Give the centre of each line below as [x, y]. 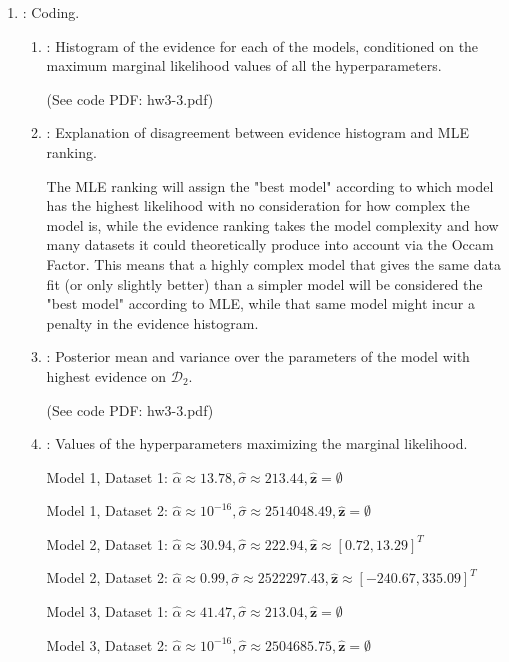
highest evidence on [106, 375]
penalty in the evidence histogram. [152, 322]
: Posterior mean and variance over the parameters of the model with [258, 356]
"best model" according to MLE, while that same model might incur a [260, 303]
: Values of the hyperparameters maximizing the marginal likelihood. [257, 443]
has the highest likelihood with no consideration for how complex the [258, 205]
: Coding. [51, 12]
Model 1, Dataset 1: [107, 476]
